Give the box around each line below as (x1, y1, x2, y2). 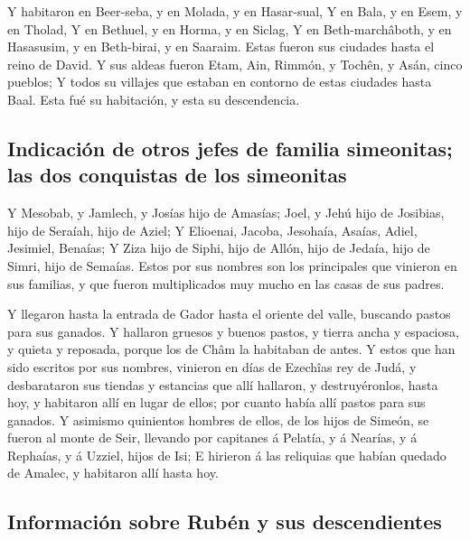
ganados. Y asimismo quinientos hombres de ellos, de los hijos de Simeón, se (7, 410, 429, 429)
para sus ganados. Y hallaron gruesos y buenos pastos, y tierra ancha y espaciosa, (7, 321, 459, 340)
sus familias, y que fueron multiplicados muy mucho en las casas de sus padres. (7, 274, 445, 293)
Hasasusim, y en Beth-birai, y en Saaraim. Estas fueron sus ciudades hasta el (7, 37, 435, 56)
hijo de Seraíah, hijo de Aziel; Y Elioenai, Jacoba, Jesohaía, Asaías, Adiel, (7, 220, 418, 239)
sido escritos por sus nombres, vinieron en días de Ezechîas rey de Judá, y (7, 357, 417, 376)
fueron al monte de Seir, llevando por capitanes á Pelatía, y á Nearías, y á (7, 428, 418, 447)
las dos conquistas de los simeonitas (7, 161, 347, 189)
